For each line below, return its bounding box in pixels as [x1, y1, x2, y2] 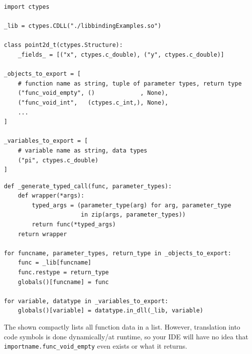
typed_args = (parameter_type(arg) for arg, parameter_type [32, 201, 231, 209]
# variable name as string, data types [18, 147, 147, 154]
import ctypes [4, 3, 50, 10]
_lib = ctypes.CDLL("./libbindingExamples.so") [4, 22, 162, 30]
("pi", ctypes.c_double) [18, 156, 99, 164]
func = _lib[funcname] [18, 259, 91, 266]
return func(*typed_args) [32, 221, 116, 228]
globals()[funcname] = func [18, 278, 109, 286]
